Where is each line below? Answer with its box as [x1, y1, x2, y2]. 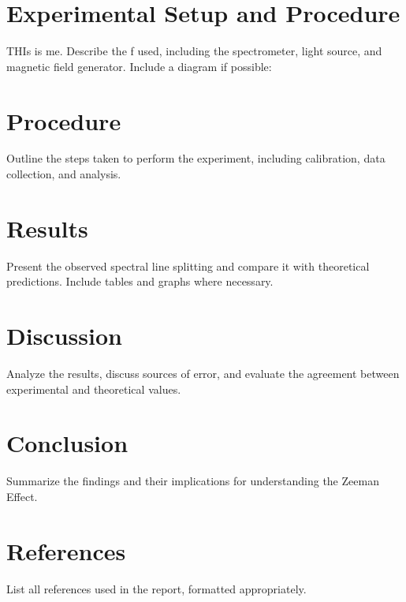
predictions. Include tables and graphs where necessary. [6, 273, 274, 290]
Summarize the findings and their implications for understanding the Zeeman [6, 473, 379, 489]
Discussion [6, 320, 122, 352]
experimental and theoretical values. [6, 380, 181, 397]
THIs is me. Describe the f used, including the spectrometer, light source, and [6, 43, 382, 59]
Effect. [6, 488, 38, 504]
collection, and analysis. [6, 166, 121, 182]
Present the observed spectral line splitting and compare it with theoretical [6, 257, 370, 274]
